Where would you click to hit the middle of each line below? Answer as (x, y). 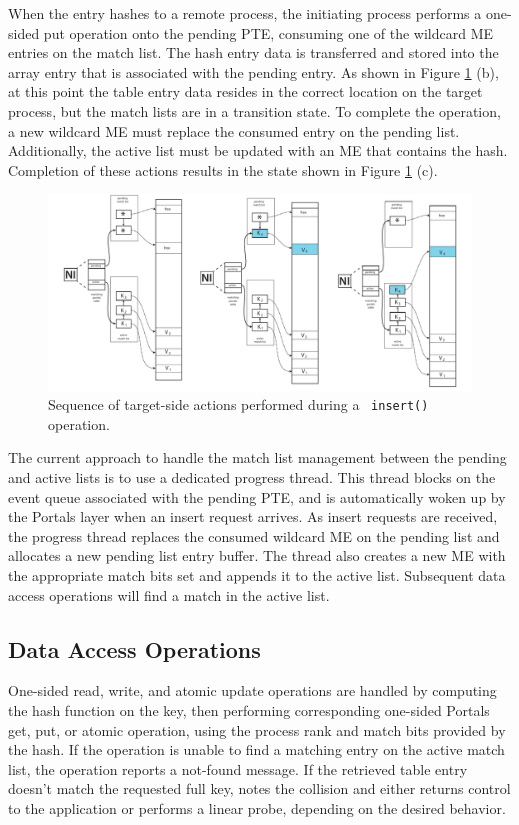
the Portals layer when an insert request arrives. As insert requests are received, (253, 516)
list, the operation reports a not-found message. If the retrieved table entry (238, 768)
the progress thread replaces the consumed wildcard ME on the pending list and (254, 535)
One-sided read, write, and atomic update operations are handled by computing (252, 690)
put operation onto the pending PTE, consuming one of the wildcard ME (268, 32)
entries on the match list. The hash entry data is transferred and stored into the (253, 52)
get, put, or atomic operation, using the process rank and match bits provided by (257, 729)
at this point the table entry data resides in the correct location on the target (245, 91)
